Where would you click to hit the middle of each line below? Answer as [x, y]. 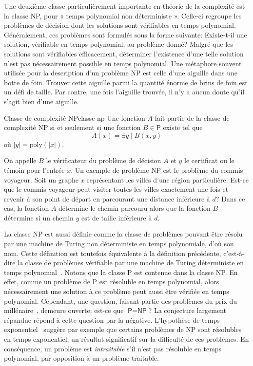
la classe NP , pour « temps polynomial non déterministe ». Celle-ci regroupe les [123, 15]
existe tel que [183, 127]
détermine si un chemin [39, 217]
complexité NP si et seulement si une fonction [72, 127]
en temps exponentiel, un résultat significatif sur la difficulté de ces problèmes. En [126, 339]
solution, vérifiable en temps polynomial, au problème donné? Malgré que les [118, 44]
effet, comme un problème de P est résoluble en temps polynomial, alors [112, 282]
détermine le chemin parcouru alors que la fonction [135, 208]
